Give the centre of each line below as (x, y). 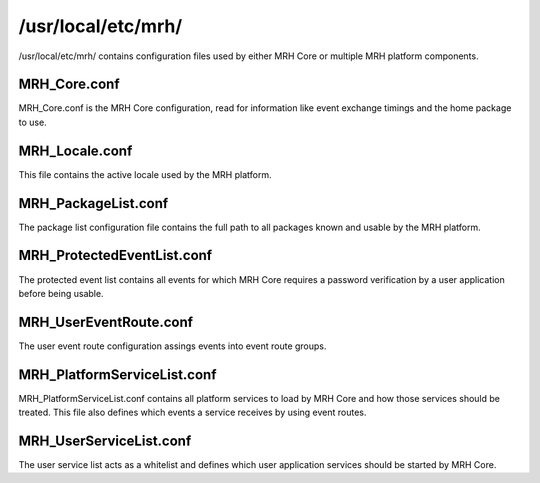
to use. (32, 122)
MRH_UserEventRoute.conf (106, 321)
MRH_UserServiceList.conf (105, 440)
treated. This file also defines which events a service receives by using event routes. (192, 412)
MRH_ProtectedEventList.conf (115, 255)
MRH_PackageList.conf (93, 203)
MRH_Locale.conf (75, 150)
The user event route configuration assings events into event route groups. (172, 346)
